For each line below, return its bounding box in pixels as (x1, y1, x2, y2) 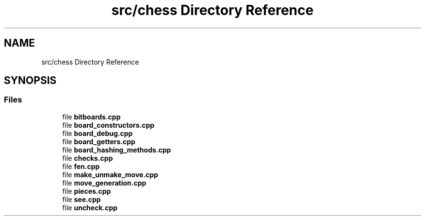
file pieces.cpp (62, 186, 111, 195)
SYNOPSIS (4, 74, 57, 87)
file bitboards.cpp (62, 112, 121, 121)
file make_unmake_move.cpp (62, 170, 158, 179)
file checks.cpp (62, 153, 113, 162)
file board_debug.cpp (62, 129, 133, 137)
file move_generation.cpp (62, 178, 147, 187)
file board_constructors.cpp (62, 120, 155, 129)
